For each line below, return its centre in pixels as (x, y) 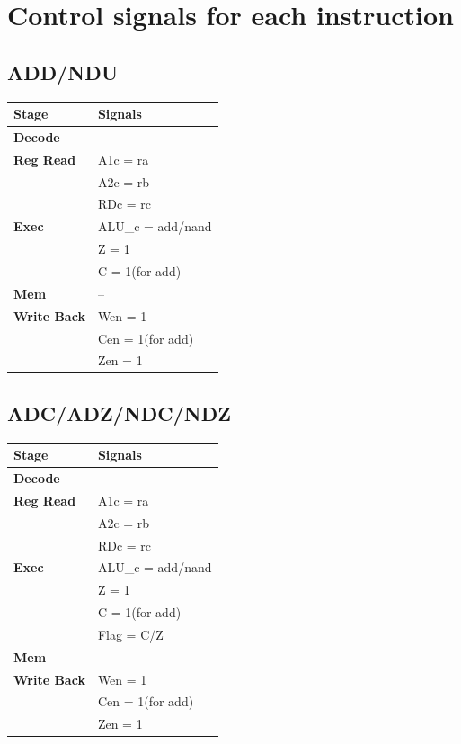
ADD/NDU (63, 72)
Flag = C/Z (130, 634)
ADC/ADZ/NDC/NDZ (120, 412)
